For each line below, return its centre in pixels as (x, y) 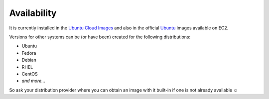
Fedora (29, 53)
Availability (33, 13)
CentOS (30, 74)
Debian (29, 60)
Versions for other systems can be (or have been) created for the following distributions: (100, 37)
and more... (34, 81)
